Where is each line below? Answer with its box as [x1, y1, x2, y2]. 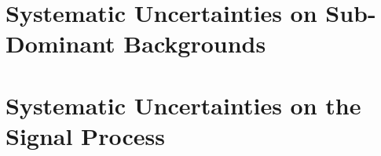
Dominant [5, 27, 115, 60]
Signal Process [5, 119, 165, 151]
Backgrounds [123, 27, 266, 60]
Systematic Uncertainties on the [5, 89, 361, 121]
